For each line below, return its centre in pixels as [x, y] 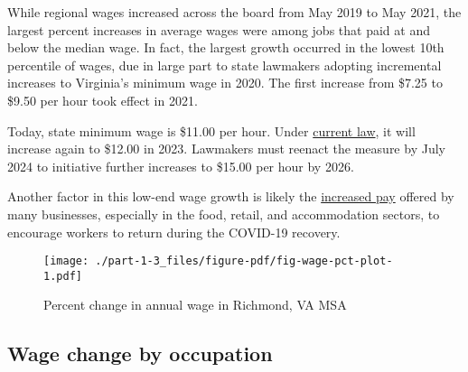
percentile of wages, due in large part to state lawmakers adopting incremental [225, 65]
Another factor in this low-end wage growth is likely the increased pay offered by [231, 196]
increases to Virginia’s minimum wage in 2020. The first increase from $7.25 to [225, 83]
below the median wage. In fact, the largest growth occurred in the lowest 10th [226, 47]
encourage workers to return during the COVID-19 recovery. [174, 232]
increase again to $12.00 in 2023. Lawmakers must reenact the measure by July [226, 149]
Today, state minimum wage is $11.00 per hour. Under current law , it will [211, 130]
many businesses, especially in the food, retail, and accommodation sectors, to [224, 214]
